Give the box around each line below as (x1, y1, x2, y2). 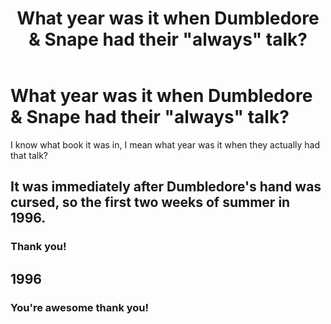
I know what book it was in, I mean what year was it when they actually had (10, 138, 321, 151)
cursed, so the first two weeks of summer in (10, 194, 291, 211)
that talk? (10, 149, 48, 161)
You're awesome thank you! (10, 300, 150, 314)
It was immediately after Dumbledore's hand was (10, 178, 322, 196)
